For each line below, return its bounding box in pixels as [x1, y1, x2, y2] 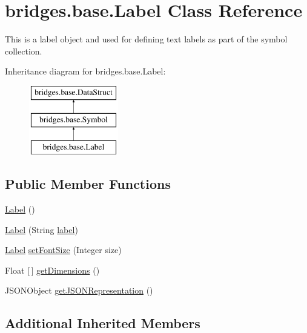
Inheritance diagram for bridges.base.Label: [5, 65, 166, 77]
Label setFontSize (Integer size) [5, 243, 122, 256]
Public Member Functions [5, 174, 171, 193]
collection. [5, 44, 42, 57]
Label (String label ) [5, 223, 78, 236]
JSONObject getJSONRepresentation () [5, 284, 153, 297]
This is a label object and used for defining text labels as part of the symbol [5, 33, 288, 45]
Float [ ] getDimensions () [5, 263, 100, 276]
